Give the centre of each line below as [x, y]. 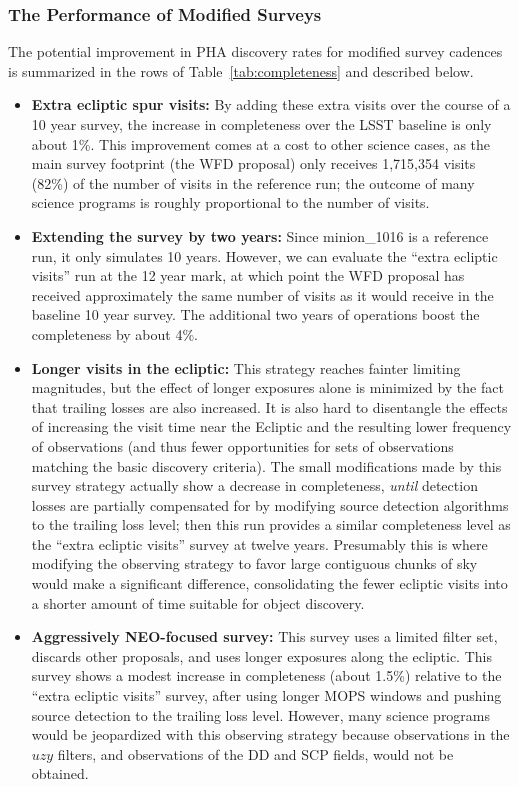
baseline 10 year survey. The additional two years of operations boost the [255, 314]
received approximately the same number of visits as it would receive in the [262, 294]
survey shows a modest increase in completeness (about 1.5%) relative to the [266, 675]
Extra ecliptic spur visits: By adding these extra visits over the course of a [271, 104]
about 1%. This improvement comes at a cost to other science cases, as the [261, 143]
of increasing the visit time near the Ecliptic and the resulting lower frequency [271, 426]
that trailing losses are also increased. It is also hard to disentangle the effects [269, 406]
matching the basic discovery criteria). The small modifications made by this [266, 465]
